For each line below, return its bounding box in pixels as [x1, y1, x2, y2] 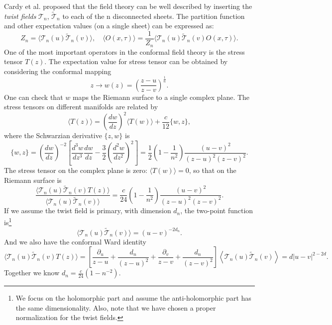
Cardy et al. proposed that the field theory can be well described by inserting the [4, 1, 252, 11]
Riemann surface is [4, 174, 62, 185]
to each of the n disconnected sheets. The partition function [62, 10, 245, 21]
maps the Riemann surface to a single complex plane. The [72, 91, 250, 102]
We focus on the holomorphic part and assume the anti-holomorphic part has [15, 293, 251, 303]
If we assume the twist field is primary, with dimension [4, 205, 171, 216]
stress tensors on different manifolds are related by [4, 101, 158, 112]
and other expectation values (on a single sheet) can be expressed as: [4, 20, 214, 31]
